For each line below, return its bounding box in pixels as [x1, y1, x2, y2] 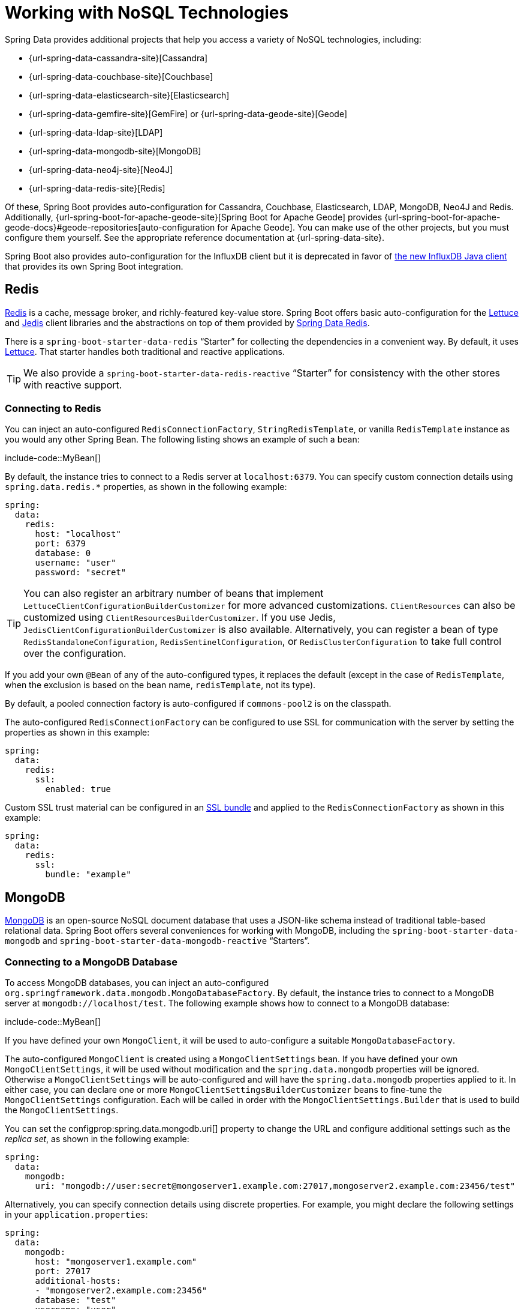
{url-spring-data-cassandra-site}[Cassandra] [29, 52, 208, 63]
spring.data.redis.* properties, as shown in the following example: [5, 482, 287, 492]
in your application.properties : [5, 1209, 148, 1220]
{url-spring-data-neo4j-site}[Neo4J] [29, 164, 173, 175]
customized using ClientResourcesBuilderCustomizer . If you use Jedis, [23, 611, 336, 624]
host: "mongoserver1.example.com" [35, 1256, 197, 1266]
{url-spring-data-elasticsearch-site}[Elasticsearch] [29, 89, 230, 100]
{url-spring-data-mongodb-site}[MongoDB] [29, 145, 201, 156]
